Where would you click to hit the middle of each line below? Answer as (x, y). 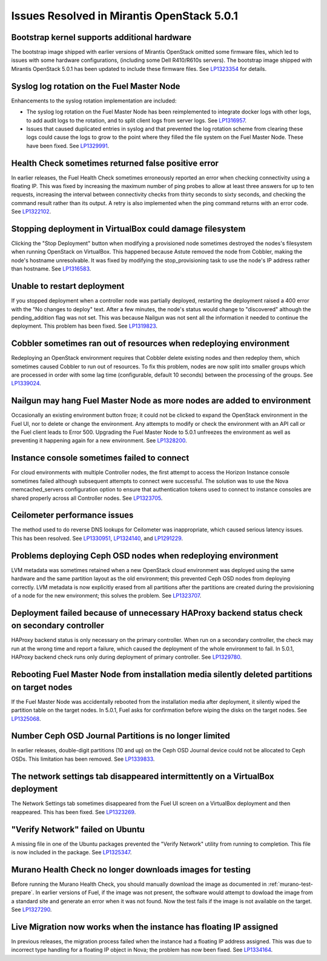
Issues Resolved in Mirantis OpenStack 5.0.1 (125, 16)
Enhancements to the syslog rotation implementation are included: (94, 101)
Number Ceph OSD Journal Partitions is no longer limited (121, 736)
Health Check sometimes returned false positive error (115, 163)
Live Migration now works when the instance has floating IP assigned (145, 927)
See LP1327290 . (31, 909)
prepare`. (23, 892)
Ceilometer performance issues (72, 515)
